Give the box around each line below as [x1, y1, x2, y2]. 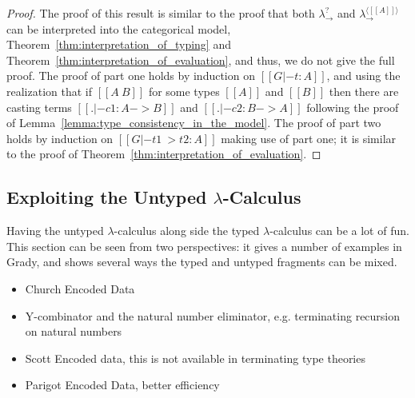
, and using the [326, 67, 401, 84]
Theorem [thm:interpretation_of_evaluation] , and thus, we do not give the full [6, 51, 395, 68]
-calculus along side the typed [114, 222, 260, 239]
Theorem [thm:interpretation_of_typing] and [6, 36, 231, 53]
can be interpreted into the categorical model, [6, 20, 231, 37]
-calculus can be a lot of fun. [269, 222, 409, 239]
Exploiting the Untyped [6, 185, 207, 209]
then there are [329, 82, 399, 99]
